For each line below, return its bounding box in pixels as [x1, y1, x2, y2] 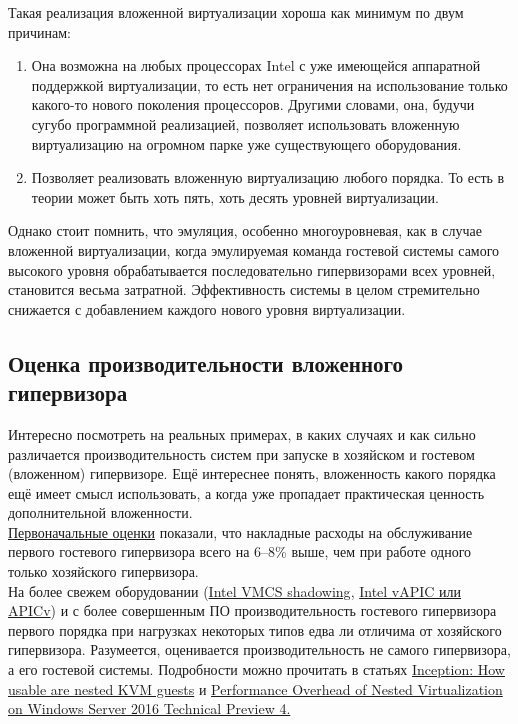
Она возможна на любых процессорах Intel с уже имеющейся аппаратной [31, 55, 481, 76]
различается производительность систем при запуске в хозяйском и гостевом [8, 443, 475, 464]
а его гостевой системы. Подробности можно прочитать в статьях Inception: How [8, 659, 505, 680]
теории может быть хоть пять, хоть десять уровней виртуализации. [31, 186, 439, 207]
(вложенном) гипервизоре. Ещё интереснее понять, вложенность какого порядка [8, 463, 496, 484]
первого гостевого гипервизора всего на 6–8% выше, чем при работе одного [8, 541, 472, 562]
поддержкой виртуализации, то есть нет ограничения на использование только [31, 74, 508, 95]
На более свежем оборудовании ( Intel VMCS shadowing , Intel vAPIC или [8, 580, 462, 601]
